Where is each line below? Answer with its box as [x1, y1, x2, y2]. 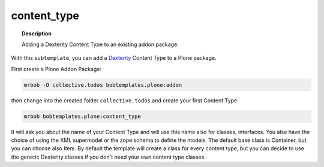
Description [22, 30, 52, 37]
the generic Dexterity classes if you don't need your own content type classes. [11, 153, 206, 160]
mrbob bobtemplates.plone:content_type [23, 113, 141, 120]
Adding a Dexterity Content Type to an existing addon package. [22, 41, 179, 48]
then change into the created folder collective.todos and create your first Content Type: [11, 96, 239, 104]
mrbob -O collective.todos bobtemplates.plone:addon [23, 81, 182, 88]
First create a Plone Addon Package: [11, 65, 102, 72]
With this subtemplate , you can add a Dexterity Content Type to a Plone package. [11, 54, 217, 62]
